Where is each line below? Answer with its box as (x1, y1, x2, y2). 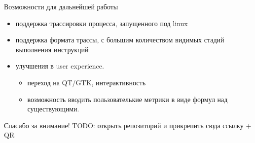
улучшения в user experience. (15, 61, 104, 71)
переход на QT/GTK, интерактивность (27, 77, 146, 87)
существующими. (27, 104, 79, 114)
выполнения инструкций (15, 44, 89, 54)
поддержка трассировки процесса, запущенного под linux (15, 18, 188, 28)
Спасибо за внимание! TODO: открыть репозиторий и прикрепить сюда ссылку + (4, 120, 252, 130)
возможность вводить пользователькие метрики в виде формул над (27, 94, 228, 104)
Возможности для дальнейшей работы (4, 1, 118, 11)
